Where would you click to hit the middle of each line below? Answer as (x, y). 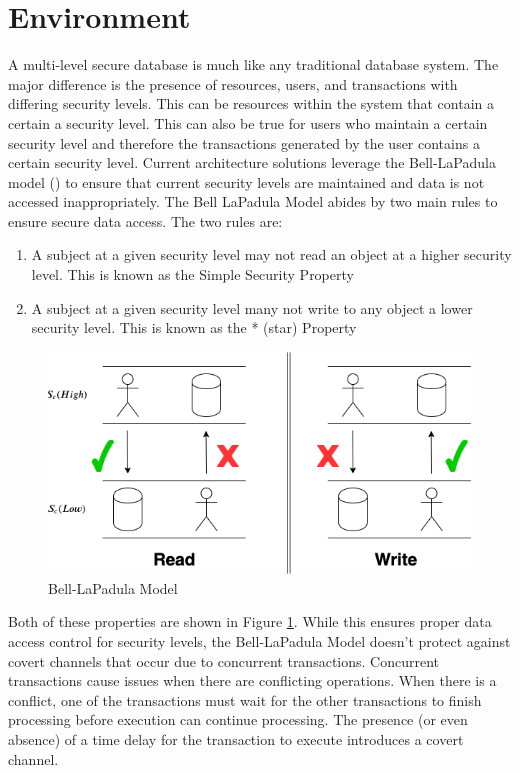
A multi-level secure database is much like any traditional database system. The (253, 64)
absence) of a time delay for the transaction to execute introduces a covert (236, 738)
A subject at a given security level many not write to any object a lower (252, 307)
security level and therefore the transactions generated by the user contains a (244, 142)
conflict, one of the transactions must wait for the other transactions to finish (245, 699)
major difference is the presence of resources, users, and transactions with (233, 83)
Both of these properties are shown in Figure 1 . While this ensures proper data (250, 621)
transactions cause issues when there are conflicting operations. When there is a (252, 680)
